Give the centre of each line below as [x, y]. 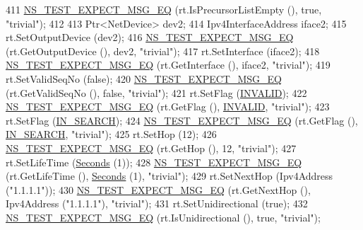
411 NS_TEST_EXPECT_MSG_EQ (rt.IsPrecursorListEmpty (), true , [164, 9]
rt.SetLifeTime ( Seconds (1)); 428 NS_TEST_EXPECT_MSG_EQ [154, 162]
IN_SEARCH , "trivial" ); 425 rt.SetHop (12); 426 [111, 134]
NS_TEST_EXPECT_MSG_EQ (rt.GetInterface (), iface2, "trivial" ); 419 [168, 65]
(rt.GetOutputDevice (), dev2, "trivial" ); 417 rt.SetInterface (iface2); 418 [163, 51]
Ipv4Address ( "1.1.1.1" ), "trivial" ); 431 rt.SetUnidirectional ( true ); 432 [157, 203]
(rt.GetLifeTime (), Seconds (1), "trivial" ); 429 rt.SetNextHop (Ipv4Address [169, 176]
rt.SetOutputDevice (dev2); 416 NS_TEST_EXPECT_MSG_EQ [150, 37]
